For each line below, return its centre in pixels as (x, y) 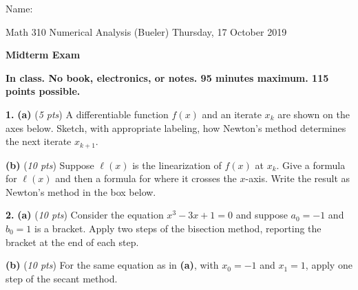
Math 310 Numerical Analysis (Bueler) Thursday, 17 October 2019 (146, 31)
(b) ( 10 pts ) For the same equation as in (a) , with (112, 265)
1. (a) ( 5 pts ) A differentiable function (87, 114)
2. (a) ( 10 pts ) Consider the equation (85, 215)
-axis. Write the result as (298, 178)
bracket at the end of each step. (72, 242)
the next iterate (39, 141)
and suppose (262, 215)
